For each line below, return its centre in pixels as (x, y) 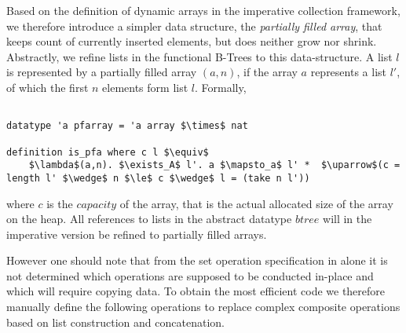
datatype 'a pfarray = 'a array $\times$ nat (127, 126)
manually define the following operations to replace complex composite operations (203, 307)
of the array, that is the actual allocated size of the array (256, 203)
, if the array (267, 72)
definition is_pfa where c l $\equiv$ (108, 152)
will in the (347, 219)
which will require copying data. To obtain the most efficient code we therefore (196, 291)
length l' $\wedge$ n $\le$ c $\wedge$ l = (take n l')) (158, 178)
